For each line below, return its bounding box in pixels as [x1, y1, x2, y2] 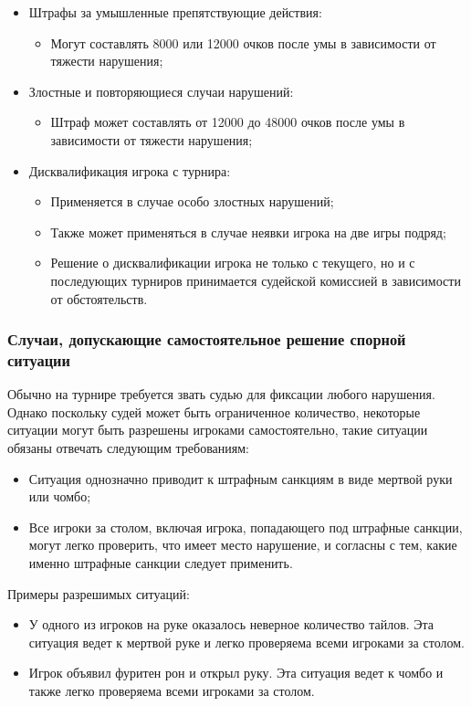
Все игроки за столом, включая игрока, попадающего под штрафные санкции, [28, 517, 463, 536]
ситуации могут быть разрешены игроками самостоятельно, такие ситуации [7, 420, 428, 439]
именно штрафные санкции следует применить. [28, 553, 293, 573]
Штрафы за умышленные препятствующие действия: [28, 3, 322, 21]
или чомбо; [28, 487, 91, 506]
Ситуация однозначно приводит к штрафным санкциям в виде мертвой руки [28, 469, 453, 488]
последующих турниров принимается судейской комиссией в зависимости [50, 270, 461, 290]
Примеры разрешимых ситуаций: [7, 584, 190, 603]
